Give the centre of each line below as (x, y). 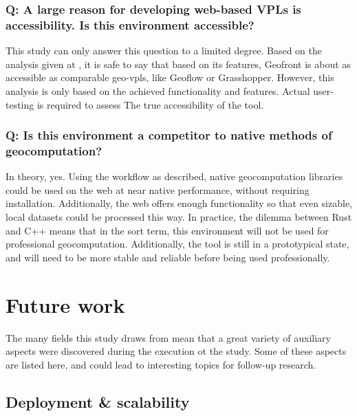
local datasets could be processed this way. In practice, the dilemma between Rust (179, 217)
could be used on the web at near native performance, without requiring (158, 189)
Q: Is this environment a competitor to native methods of (169, 135)
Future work (65, 304)
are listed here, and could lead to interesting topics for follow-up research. (161, 364)
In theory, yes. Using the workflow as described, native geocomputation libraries (174, 176)
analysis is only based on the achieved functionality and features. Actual (158, 90)
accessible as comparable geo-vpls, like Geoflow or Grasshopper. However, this (170, 77)
